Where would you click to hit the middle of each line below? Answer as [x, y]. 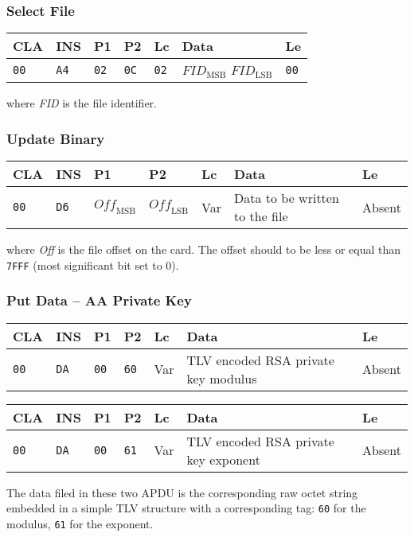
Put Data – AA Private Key [99, 300]
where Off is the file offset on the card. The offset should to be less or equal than [204, 249]
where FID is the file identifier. [82, 103]
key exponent [223, 459]
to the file [261, 216]
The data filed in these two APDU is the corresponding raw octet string [182, 492]
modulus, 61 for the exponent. [80, 523]
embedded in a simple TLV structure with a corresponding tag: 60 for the [186, 508]
